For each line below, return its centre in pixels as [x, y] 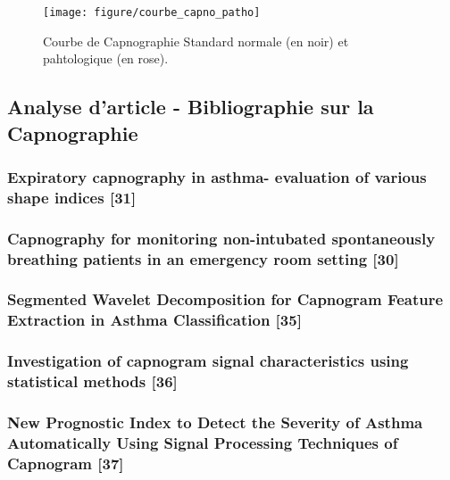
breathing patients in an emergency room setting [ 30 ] [203, 258]
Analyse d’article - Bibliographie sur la [191, 107]
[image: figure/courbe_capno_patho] [152, 12]
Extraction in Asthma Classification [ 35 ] [154, 320]
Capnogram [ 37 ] [66, 463]
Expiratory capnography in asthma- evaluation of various [217, 176]
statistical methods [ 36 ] [92, 381]
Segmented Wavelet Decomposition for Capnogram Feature [225, 299]
